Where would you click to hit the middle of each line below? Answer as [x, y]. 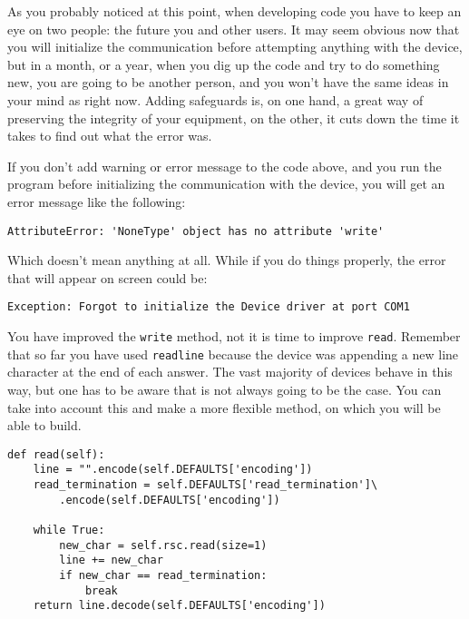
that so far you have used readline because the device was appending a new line [233, 354]
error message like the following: [97, 201]
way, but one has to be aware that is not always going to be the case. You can [225, 389]
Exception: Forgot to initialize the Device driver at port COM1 [209, 307]
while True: [69, 530]
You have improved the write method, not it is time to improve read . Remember [234, 336]
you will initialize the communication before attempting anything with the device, [235, 47]
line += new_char [111, 560]
